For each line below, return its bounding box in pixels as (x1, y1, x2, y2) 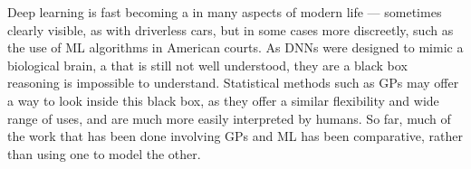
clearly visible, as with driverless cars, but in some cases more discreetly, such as (7, 20, 454, 39)
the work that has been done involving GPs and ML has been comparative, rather (7, 127, 463, 146)
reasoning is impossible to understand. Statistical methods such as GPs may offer (7, 73, 459, 92)
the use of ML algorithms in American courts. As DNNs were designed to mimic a (7, 38, 464, 57)
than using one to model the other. (7, 144, 201, 163)
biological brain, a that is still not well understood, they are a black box (7, 55, 408, 74)
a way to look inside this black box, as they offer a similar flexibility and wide (7, 90, 439, 109)
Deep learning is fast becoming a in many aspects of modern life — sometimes (7, 3, 442, 21)
